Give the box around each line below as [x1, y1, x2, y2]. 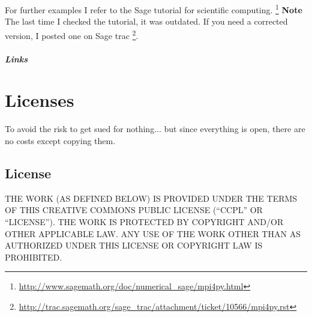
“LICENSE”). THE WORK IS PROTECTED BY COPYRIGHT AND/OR [5, 215, 284, 228]
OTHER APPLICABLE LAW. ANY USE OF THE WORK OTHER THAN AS [5, 227, 301, 240]
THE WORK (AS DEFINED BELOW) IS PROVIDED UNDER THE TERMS [5, 192, 298, 204]
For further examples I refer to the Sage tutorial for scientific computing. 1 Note [5, 2, 302, 16]
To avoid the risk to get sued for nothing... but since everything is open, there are [5, 122, 305, 135]
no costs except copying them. [5, 134, 116, 146]
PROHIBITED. [5, 250, 62, 263]
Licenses [5, 88, 74, 112]
